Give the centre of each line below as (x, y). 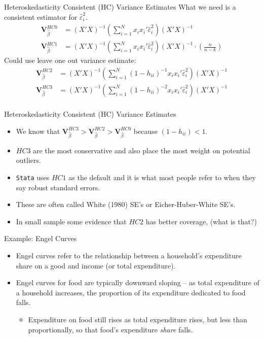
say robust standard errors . (58, 187)
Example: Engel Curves (41, 238)
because (145, 131)
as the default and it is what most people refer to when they (162, 177)
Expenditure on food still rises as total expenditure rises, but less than (138, 319)
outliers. (28, 160)
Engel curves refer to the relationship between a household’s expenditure (129, 256)
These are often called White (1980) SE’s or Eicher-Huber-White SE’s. (126, 204)
